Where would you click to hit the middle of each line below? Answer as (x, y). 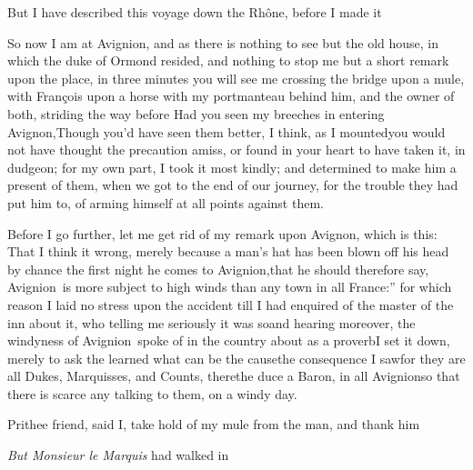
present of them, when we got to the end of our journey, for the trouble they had (233, 185)
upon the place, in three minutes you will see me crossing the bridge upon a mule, (236, 78)
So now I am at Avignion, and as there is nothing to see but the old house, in (223, 42)
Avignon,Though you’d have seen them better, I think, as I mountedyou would (226, 131)
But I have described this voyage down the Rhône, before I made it (195, 12)
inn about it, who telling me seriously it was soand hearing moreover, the (211, 322)
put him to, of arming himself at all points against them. (166, 202)
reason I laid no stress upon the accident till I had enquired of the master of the (231, 304)
